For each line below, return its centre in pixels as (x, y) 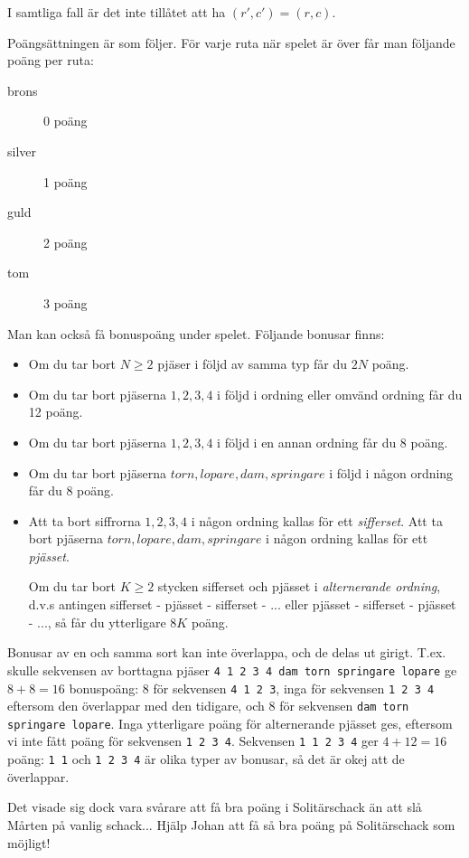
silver (22, 151)
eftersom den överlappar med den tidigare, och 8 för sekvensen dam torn (208, 706)
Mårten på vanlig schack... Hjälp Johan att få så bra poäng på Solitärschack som (231, 824)
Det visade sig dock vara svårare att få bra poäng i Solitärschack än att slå (215, 807)
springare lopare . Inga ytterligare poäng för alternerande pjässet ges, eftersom (230, 723)
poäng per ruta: (51, 60)
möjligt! (29, 842)
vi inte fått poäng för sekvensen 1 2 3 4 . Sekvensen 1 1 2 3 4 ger (193, 741)
